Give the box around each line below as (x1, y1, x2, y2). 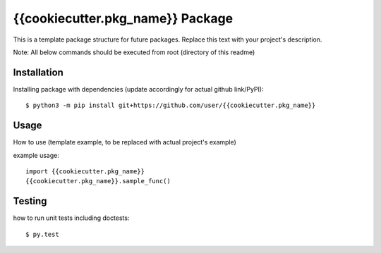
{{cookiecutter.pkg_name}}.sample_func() (25, 177, 171, 185)
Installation (13, 66, 64, 78)
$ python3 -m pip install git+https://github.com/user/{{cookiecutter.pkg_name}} (25, 101, 316, 109)
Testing (13, 195, 47, 207)
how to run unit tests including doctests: (13, 214, 130, 222)
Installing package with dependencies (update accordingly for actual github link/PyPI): (13, 85, 264, 93)
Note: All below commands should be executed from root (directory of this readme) (13, 48, 255, 56)
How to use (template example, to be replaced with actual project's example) (13, 138, 236, 147)
